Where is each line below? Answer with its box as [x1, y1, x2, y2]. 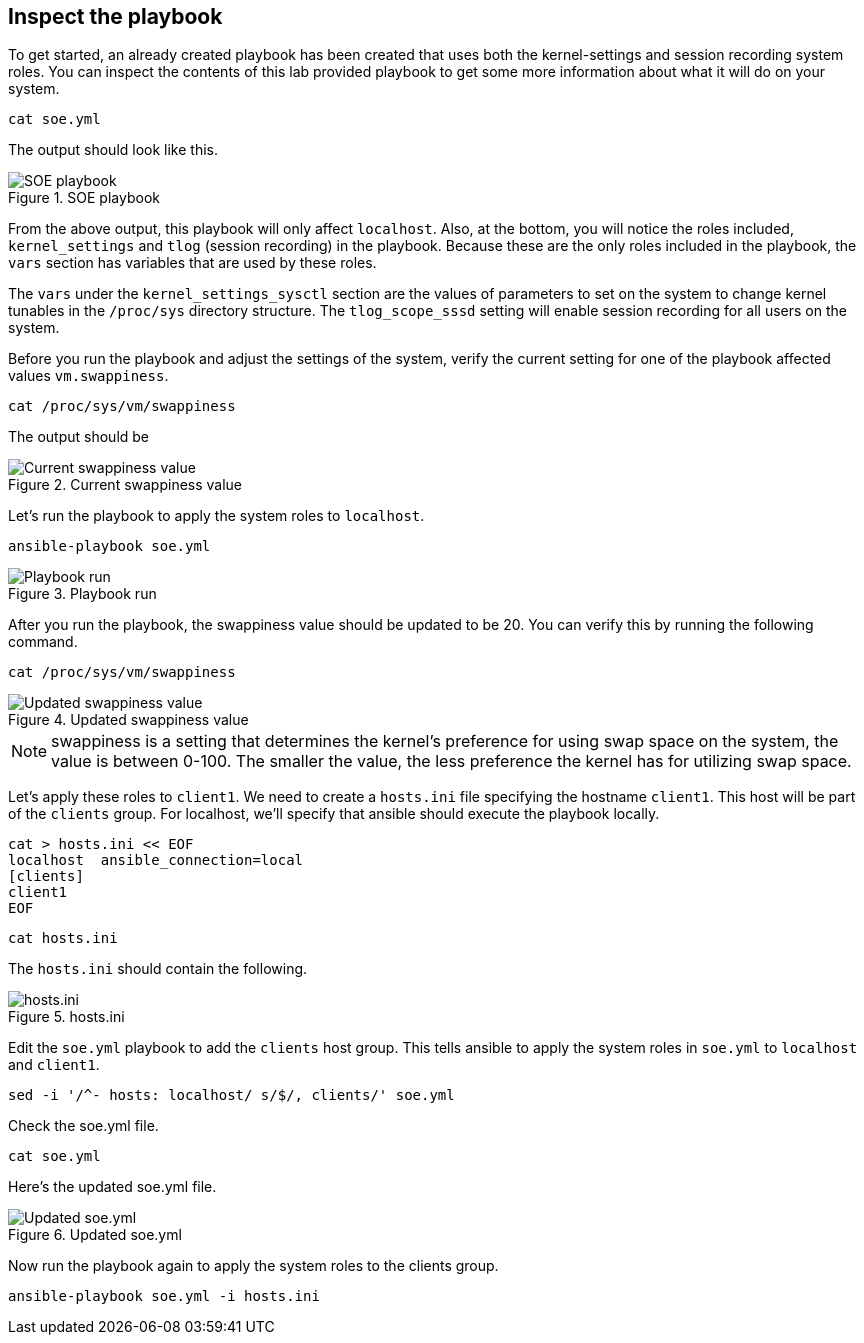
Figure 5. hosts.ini [8, 1008, 125, 1026]
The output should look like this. [8, 141, 218, 159]
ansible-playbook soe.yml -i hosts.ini [8, 1288, 320, 1305]
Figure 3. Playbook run [8, 585, 157, 603]
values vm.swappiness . [8, 367, 169, 385]
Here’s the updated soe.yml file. [8, 1178, 217, 1196]
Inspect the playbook [8, 4, 223, 29]
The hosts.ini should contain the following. [8, 960, 308, 978]
